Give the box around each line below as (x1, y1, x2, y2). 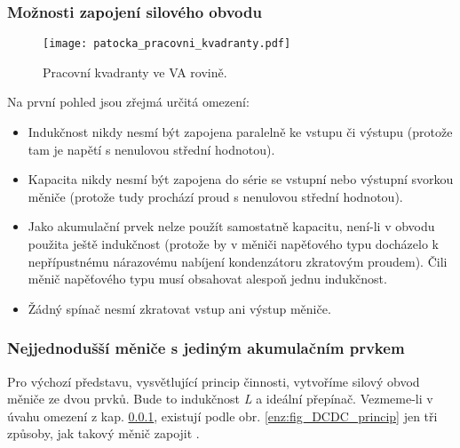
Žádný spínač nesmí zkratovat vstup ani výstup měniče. (28, 299, 331, 317)
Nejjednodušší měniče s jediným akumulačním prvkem (7, 337, 405, 359)
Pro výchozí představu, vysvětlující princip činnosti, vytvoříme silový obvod (7, 372, 420, 390)
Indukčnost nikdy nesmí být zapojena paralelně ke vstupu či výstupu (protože (28, 123, 453, 141)
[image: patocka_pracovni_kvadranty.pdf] (43, 37, 291, 51)
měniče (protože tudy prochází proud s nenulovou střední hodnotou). (28, 187, 403, 205)
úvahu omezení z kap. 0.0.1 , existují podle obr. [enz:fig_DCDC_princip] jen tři (7, 406, 438, 425)
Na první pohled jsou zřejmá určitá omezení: (7, 92, 250, 111)
